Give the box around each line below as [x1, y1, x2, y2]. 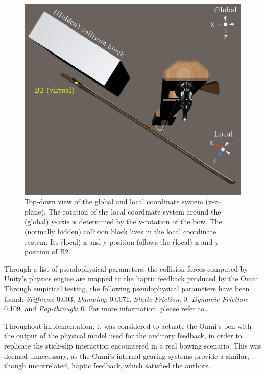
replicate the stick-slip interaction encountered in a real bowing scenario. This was [4, 340, 261, 351]
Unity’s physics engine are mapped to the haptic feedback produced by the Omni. [4, 273, 260, 284]
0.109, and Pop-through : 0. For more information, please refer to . [4, 303, 209, 314]
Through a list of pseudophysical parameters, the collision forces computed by [4, 263, 248, 274]
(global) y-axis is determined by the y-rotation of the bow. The [25, 216, 222, 227]
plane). [25, 206, 46, 217]
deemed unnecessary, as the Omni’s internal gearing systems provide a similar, [4, 350, 249, 361]
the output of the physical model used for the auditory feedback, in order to [4, 330, 242, 341]
